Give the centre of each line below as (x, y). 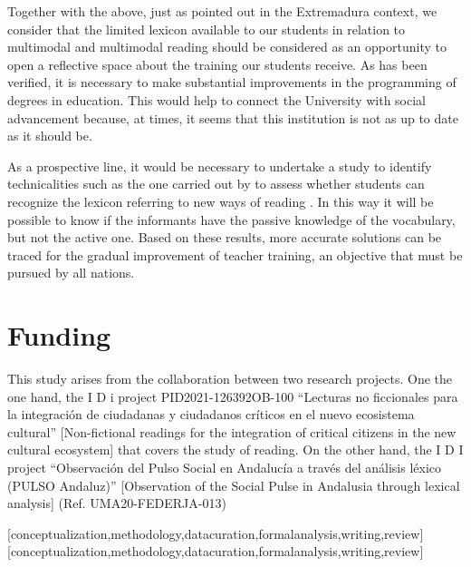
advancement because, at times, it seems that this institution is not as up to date (233, 117)
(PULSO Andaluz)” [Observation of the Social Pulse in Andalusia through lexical (234, 485)
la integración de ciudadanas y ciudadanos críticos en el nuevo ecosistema (211, 414)
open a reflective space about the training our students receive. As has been (217, 64)
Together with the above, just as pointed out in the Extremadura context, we (222, 11)
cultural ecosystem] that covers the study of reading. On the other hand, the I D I (235, 450)
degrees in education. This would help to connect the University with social (216, 99)
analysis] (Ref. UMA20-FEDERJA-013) (117, 503)
